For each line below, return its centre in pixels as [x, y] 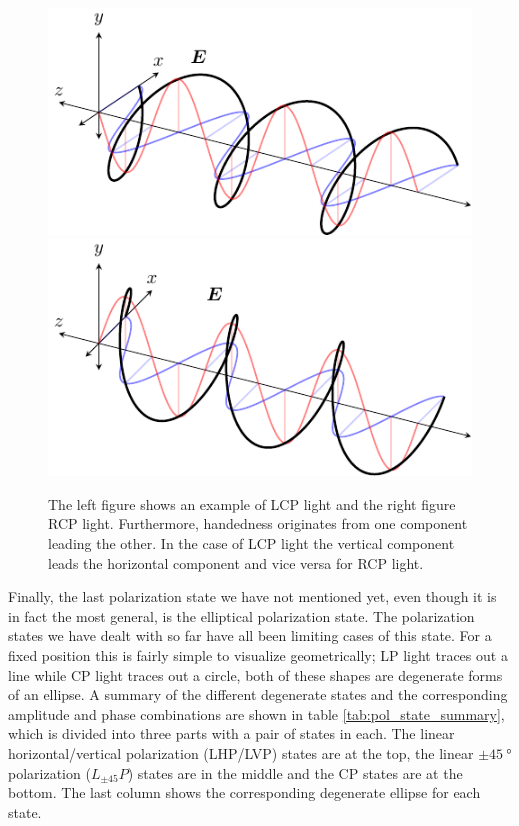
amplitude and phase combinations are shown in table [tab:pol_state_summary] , [256, 713]
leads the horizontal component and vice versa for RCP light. [236, 562]
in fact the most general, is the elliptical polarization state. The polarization [241, 615]
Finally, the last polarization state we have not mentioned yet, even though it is [252, 596]
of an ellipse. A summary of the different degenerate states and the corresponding [258, 694]
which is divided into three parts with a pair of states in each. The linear [231, 733]
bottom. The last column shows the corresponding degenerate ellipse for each [244, 792]
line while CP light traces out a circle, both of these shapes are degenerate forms [255, 674]
